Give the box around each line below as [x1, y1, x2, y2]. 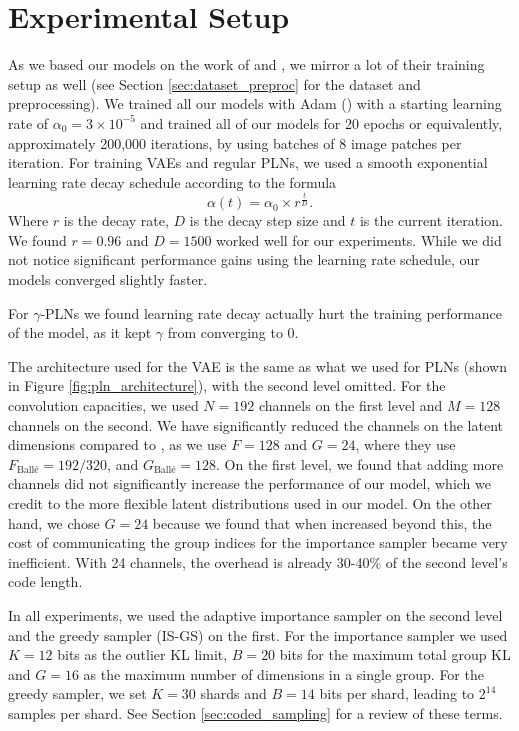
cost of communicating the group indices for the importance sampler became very [8, 532, 508, 553]
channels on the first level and [258, 394, 443, 415]
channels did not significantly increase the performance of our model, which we [8, 473, 491, 494]
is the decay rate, [63, 210, 169, 231]
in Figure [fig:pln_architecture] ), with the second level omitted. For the [8, 375, 446, 396]
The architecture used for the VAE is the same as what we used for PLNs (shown [8, 355, 507, 376]
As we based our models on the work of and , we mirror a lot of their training [8, 54, 485, 75]
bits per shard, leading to [319, 683, 475, 704]
